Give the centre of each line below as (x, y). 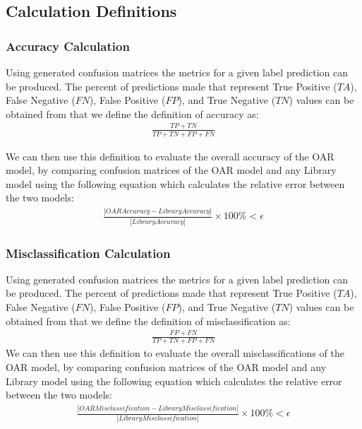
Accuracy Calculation (68, 46)
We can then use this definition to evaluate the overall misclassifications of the (175, 353)
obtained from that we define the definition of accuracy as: (132, 113)
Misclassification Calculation (88, 253)
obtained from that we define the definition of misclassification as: (148, 321)
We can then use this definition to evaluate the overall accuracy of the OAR (170, 156)
